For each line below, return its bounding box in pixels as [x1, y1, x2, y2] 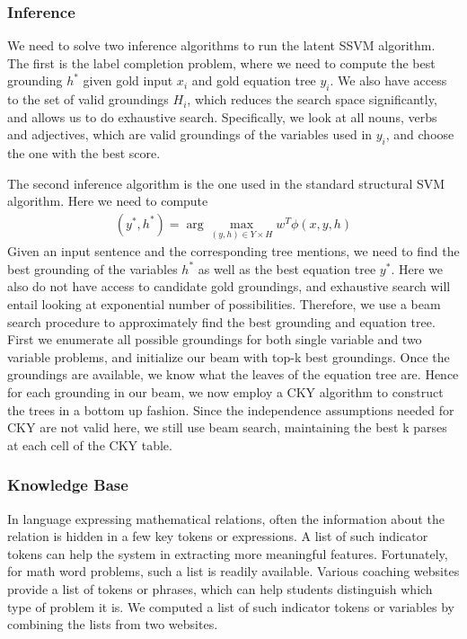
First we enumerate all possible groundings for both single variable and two [7, 330, 422, 349]
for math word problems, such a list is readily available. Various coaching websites [7, 562, 460, 581]
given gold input [83, 71, 173, 90]
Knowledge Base [7, 474, 128, 496]
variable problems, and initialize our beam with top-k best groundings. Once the [7, 347, 450, 366]
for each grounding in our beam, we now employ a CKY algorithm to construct [7, 382, 444, 401]
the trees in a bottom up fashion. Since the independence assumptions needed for [7, 400, 454, 419]
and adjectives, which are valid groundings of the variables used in [7, 125, 373, 144]
